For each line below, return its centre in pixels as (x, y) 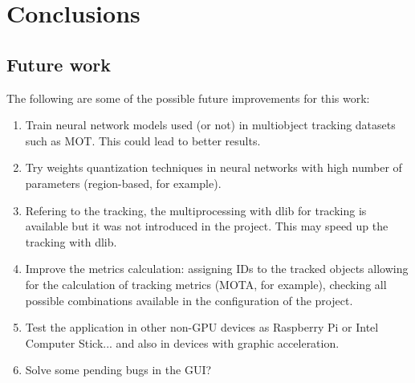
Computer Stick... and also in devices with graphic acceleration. (182, 342)
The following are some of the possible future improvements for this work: (188, 98)
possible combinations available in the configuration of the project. (189, 300)
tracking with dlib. (71, 241)
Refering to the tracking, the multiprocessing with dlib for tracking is (196, 210)
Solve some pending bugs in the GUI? (118, 370)
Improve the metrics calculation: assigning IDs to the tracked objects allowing (217, 269)
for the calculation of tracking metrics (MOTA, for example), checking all (206, 284)
